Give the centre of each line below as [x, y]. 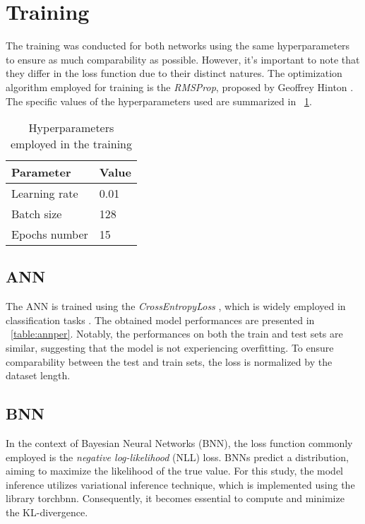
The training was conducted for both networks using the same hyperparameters [178, 46]
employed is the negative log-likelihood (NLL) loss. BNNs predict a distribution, [177, 457]
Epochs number [50, 234]
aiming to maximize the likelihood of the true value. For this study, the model [175, 471]
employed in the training [71, 144]
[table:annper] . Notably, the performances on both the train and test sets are [177, 334]
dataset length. [38, 375]
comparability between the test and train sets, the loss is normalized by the [169, 361]
